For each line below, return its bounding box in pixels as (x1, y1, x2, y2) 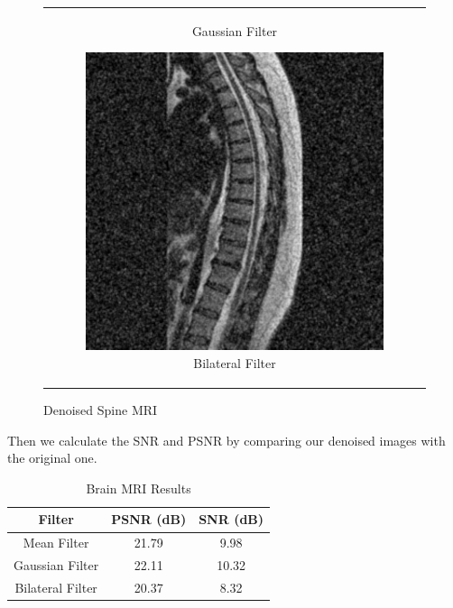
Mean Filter (23, 533, 89, 552)
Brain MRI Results (86, 478, 191, 497)
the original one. (7, 448, 97, 467)
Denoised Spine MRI (43, 401, 158, 419)
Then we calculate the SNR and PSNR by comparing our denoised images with (7, 430, 446, 449)
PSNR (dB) (111, 510, 187, 529)
